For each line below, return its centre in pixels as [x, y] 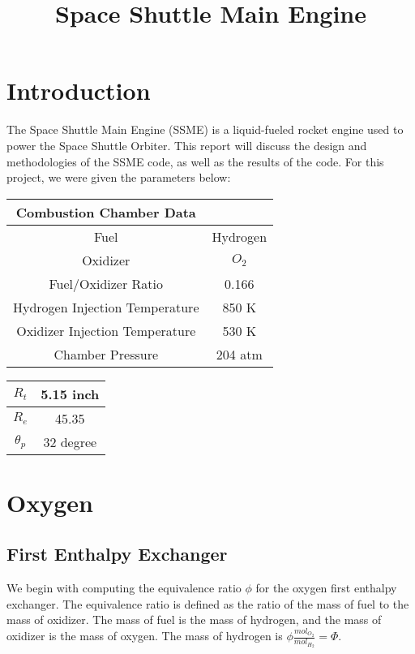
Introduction [79, 90]
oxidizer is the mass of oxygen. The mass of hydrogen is [145, 636]
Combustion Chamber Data [106, 212]
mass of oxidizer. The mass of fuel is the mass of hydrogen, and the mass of [194, 620]
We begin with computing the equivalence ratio [124, 588]
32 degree [70, 441]
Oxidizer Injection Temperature [106, 330]
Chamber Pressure [106, 354]
